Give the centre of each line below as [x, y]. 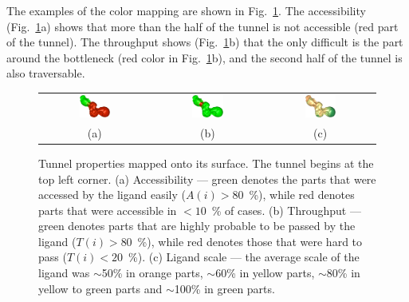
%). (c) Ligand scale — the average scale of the [244, 257]
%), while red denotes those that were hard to [250, 241]
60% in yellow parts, [265, 273]
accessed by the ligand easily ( [112, 195]
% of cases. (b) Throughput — [286, 210]
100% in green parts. [224, 288]
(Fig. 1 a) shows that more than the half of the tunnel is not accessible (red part [203, 26]
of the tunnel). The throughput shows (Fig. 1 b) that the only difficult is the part [205, 42]
